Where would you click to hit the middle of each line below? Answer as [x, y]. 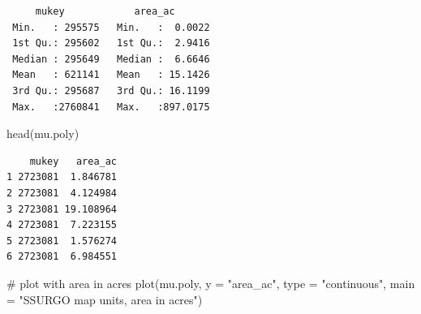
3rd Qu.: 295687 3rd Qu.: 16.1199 [111, 90]
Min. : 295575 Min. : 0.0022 [111, 27]
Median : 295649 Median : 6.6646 [111, 59]
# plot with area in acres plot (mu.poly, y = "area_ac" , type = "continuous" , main [211, 283]
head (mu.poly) [43, 133]
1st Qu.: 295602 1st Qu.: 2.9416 [111, 43]
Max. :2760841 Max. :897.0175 [111, 107]
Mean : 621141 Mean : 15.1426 [111, 75]
